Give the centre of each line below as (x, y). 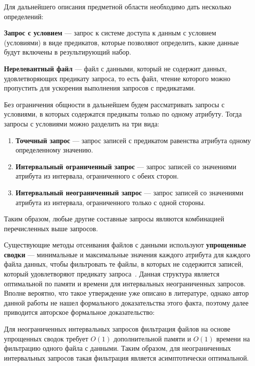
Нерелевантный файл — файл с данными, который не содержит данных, (115, 68)
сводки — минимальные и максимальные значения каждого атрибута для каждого (127, 254)
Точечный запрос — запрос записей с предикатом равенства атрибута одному (133, 140)
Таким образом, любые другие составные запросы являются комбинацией (114, 219)
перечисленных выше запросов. (51, 228)
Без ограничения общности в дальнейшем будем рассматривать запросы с (114, 104)
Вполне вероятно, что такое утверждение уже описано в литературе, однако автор (127, 293)
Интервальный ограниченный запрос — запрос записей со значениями (126, 166)
